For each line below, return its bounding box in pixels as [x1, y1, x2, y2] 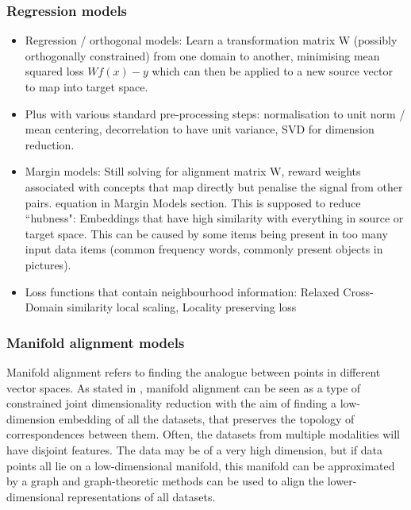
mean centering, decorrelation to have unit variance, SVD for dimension [25, 121, 375, 137]
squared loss [25, 63, 84, 79]
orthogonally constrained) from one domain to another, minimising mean [25, 47, 380, 64]
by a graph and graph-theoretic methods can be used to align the [6, 473, 325, 489]
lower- [327, 473, 357, 489]
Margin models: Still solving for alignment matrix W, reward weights [25, 163, 361, 180]
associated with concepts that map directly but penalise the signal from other [25, 178, 403, 195]
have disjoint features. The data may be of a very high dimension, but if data [6, 441, 382, 458]
